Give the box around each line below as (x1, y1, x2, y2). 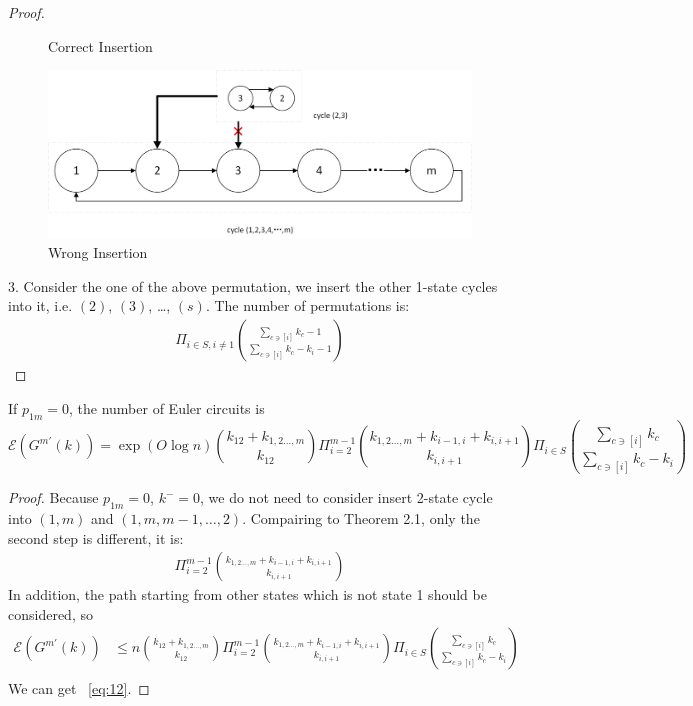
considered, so (8, 603, 93, 624)
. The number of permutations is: (205, 295, 410, 316)
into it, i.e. (8, 295, 73, 316)
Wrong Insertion (48, 242, 148, 263)
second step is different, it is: (8, 527, 184, 548)
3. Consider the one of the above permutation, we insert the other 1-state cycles (8, 275, 498, 296)
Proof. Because (8, 487, 99, 508)
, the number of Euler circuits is (69, 397, 265, 418)
